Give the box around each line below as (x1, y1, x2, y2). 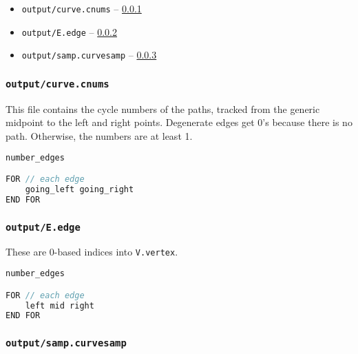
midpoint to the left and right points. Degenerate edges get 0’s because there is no (6, 115, 352, 129)
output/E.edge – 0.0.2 (21, 24, 117, 39)
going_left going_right (25, 184, 134, 194)
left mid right (25, 300, 94, 311)
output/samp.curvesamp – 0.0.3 (21, 48, 157, 62)
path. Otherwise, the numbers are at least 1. (6, 128, 193, 143)
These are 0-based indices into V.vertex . (6, 244, 178, 259)
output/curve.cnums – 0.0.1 (21, 1, 142, 15)
